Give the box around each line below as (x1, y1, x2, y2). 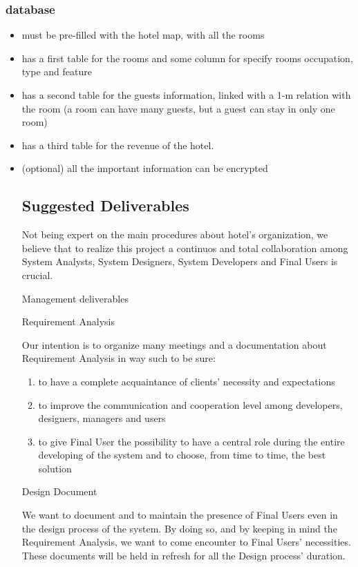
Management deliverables (21, 291, 129, 305)
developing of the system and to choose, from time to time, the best (38, 448, 326, 462)
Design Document (21, 484, 97, 499)
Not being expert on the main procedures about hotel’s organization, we (21, 227, 328, 242)
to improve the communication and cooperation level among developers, (38, 397, 343, 412)
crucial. (21, 267, 53, 282)
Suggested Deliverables (21, 195, 189, 216)
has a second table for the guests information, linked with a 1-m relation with (21, 88, 351, 102)
